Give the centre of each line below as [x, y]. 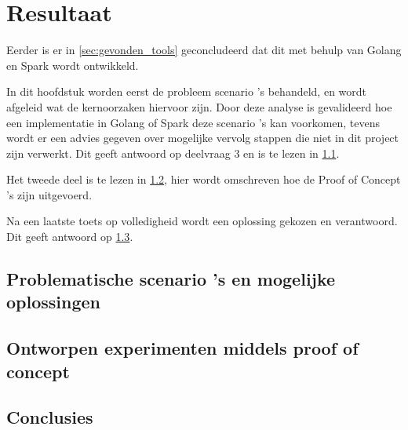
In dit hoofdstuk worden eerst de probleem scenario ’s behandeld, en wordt [187, 91]
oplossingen [54, 302]
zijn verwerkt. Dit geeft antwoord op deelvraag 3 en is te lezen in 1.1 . [173, 153]
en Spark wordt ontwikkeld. [73, 65]
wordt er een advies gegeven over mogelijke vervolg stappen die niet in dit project [203, 138]
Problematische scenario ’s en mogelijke [171, 279]
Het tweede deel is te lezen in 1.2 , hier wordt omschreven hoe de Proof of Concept [204, 179]
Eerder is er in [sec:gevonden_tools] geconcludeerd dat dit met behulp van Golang [204, 50]
